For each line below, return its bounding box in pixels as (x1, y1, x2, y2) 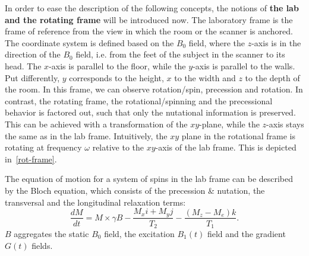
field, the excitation (104, 228, 175, 240)
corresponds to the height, (69, 71, 164, 84)
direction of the (5, 48, 61, 60)
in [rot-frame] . (5, 152, 57, 165)
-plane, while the (199, 117, 260, 130)
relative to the (92, 141, 144, 153)
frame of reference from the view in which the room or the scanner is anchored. (5, 25, 293, 37)
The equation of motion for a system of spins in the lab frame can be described (5, 172, 294, 185)
